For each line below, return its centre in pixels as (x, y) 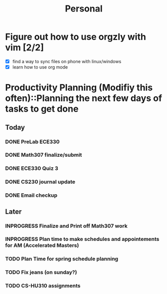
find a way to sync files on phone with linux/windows (67, 61)
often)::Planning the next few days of (84, 98)
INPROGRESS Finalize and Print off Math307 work (67, 226)
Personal (84, 9)
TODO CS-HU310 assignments (43, 286)
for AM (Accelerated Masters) (42, 245)
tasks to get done (42, 109)
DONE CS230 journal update (40, 182)
